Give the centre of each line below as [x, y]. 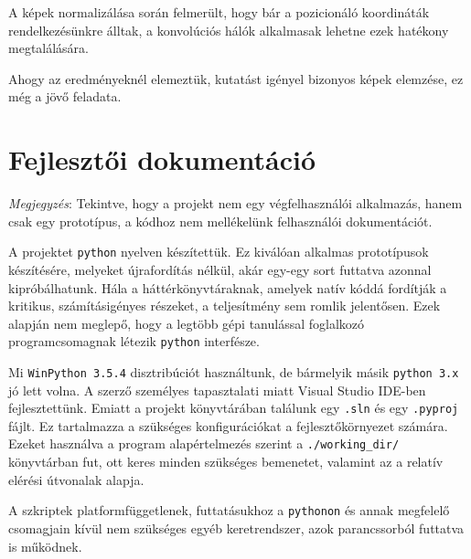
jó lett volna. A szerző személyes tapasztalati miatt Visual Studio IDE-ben [217, 390]
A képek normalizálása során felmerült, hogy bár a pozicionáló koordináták [219, 12]
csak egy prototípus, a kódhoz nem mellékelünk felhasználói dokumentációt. [220, 221]
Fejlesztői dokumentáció [162, 159]
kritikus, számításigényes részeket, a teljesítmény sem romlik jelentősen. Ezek [225, 306]
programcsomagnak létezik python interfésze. [134, 341]
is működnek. [45, 546]
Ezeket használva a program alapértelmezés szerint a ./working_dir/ [204, 443]
